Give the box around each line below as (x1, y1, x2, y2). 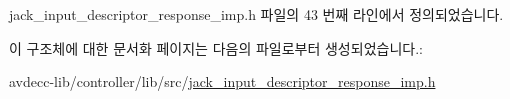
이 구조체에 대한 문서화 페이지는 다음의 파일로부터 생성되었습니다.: (9, 37, 423, 58)
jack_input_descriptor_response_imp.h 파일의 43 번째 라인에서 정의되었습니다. (9, 4, 504, 24)
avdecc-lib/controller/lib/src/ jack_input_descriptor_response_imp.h (9, 71, 436, 92)
